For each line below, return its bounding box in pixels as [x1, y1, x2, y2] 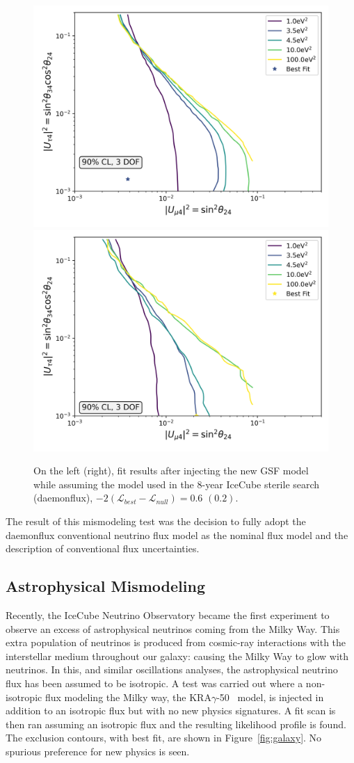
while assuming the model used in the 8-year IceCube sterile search [33, 476, 320, 491]
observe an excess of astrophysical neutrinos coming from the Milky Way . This [6, 621, 340, 636]
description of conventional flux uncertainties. [6, 541, 200, 556]
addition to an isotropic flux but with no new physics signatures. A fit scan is [6, 703, 336, 718]
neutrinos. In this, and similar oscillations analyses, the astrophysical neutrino [6, 662, 338, 677]
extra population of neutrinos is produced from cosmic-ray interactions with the [6, 635, 346, 650]
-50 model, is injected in [216, 689, 324, 704]
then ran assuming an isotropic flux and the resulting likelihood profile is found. [6, 716, 346, 731]
